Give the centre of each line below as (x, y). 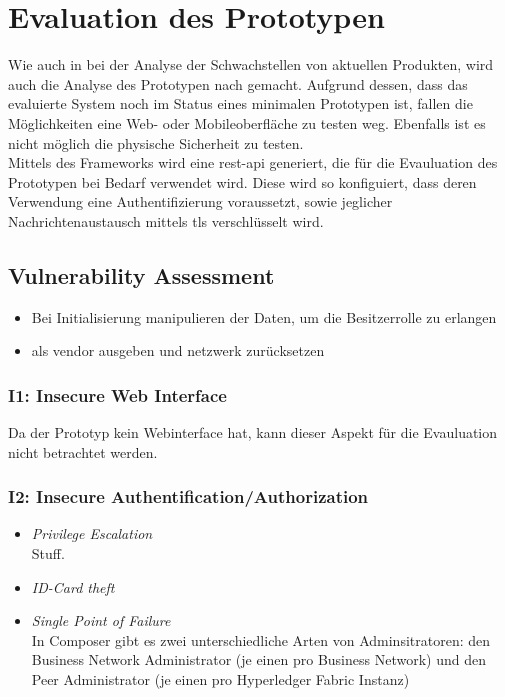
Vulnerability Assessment (141, 274)
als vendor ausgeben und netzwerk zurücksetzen (178, 350)
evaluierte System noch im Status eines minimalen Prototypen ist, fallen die (240, 103)
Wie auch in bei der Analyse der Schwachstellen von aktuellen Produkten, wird (251, 64)
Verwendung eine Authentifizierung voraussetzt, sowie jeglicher (200, 201)
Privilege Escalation (92, 533)
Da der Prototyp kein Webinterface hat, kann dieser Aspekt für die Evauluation (253, 432)
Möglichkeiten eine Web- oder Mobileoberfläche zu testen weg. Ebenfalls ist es (247, 122)
